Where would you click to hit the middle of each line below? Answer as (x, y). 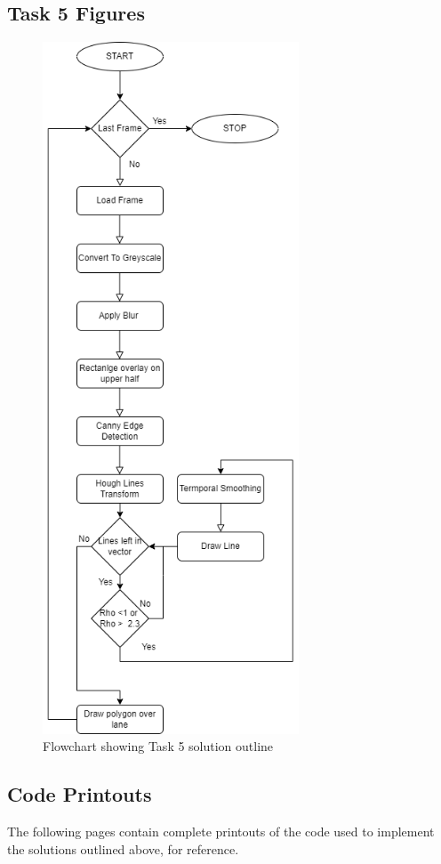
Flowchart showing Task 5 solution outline (158, 746)
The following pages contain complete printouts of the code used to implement (221, 832)
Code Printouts (80, 794)
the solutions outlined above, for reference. (123, 848)
